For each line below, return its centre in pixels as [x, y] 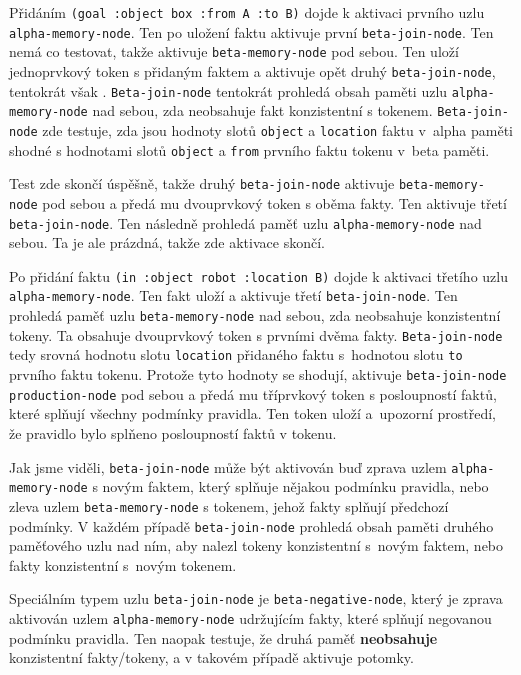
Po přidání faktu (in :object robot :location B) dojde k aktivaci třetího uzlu [258, 275]
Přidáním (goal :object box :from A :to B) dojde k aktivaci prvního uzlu [247, 12]
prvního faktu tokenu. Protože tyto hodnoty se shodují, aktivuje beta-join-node [258, 374]
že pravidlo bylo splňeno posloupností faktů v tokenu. [173, 433]
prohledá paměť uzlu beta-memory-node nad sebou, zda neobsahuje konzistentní [255, 315]
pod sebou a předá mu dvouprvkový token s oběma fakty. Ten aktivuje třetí [274, 202]
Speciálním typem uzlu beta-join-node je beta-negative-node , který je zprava [256, 598]
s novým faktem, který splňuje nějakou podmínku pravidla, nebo [290, 486]
